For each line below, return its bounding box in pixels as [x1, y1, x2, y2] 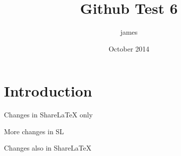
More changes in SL [4, 126, 64, 136]
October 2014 [108, 43, 150, 53]
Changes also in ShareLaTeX [4, 143, 92, 153]
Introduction [4, 81, 92, 101]
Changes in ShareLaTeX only [4, 109, 93, 120]
